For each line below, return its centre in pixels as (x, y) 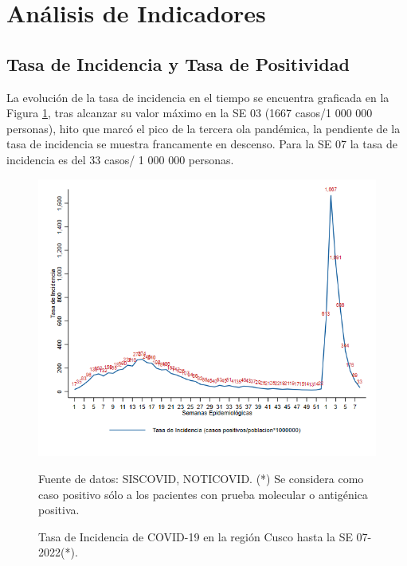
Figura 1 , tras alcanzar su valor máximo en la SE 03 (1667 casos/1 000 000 (190, 113)
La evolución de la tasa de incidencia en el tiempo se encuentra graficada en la (198, 97)
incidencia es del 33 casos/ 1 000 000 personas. (120, 159)
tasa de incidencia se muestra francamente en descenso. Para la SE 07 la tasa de (202, 144)
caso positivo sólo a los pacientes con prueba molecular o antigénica (203, 494)
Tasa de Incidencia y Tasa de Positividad (178, 63)
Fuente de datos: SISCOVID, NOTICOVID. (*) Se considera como (201, 479)
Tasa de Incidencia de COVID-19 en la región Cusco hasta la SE (196, 536)
